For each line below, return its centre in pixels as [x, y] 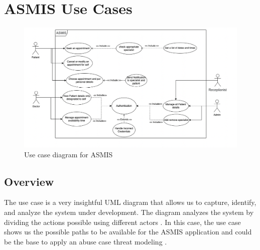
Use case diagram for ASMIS [69, 154]
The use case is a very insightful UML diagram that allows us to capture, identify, [130, 202]
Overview [29, 181]
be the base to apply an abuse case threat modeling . [86, 241]
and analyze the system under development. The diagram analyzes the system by [129, 212]
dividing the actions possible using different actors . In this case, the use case [122, 222]
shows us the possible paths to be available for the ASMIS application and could [128, 232]
